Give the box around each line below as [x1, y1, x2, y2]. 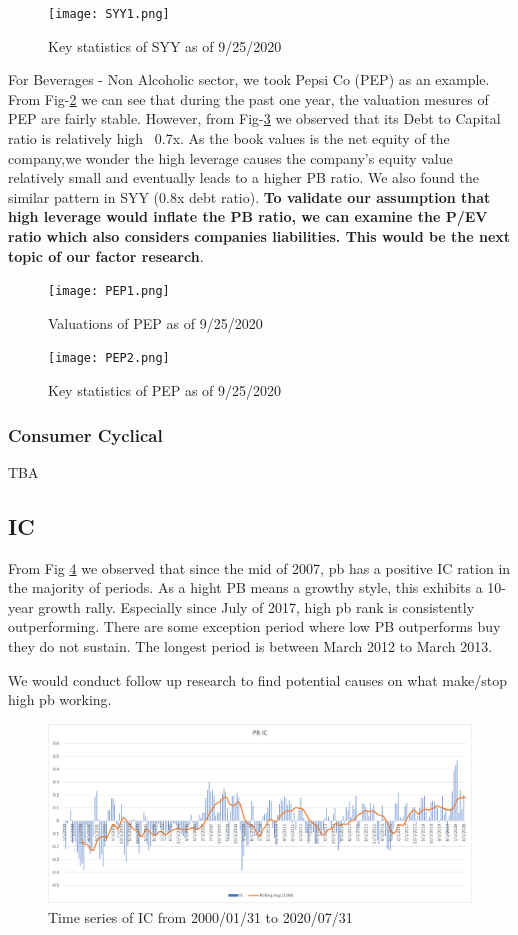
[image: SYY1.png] [48, 7, 170, 21]
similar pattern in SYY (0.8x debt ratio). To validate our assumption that [8, 186, 491, 207]
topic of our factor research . [8, 245, 204, 266]
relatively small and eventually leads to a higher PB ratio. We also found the [8, 167, 479, 188]
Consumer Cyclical [8, 422, 163, 447]
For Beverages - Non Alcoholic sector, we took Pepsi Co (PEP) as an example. [8, 69, 490, 90]
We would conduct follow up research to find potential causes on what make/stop [8, 669, 507, 690]
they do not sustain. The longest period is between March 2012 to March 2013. [8, 636, 493, 657]
